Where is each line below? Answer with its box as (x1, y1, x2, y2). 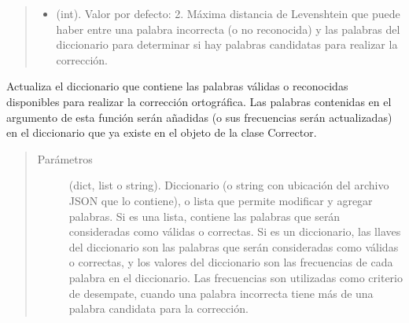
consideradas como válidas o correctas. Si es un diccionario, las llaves (68, 223, 401, 240)
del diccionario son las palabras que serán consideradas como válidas (68, 238, 399, 255)
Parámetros (37, 150, 93, 167)
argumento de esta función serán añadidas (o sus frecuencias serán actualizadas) (6, 108, 392, 125)
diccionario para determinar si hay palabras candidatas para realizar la (56, 36, 398, 53)
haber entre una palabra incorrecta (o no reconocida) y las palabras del (56, 20, 400, 37)
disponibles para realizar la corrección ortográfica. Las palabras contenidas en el (6, 93, 392, 109)
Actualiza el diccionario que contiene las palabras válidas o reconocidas (6, 78, 348, 94)
